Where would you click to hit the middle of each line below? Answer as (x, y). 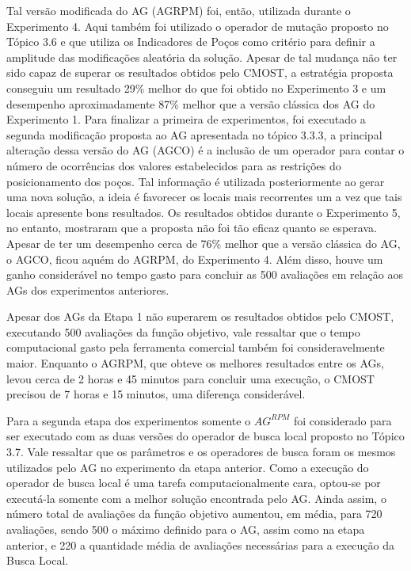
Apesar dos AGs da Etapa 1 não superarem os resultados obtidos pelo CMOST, (200, 316)
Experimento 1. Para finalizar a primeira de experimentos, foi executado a (186, 119)
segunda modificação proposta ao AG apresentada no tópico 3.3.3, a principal (194, 134)
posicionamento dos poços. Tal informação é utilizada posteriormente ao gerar (196, 181)
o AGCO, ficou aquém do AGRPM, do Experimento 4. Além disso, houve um (195, 259)
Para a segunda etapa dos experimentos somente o (129, 420)
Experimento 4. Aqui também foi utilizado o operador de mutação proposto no (198, 26)
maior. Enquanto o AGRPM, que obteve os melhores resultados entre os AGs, (195, 363)
